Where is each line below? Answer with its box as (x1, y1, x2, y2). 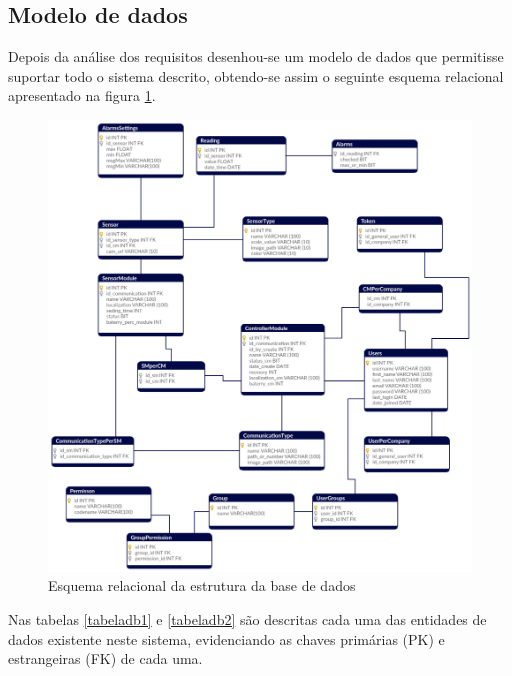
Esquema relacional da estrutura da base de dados (48, 575, 356, 596)
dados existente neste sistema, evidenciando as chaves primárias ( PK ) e (8, 628, 445, 649)
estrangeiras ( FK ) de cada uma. (8, 648, 203, 669)
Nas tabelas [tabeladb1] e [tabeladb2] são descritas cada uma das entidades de (8, 608, 487, 629)
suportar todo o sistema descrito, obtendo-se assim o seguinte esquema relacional (8, 65, 504, 86)
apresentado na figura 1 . (8, 85, 156, 106)
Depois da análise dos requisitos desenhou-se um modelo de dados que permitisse (8, 46, 504, 67)
